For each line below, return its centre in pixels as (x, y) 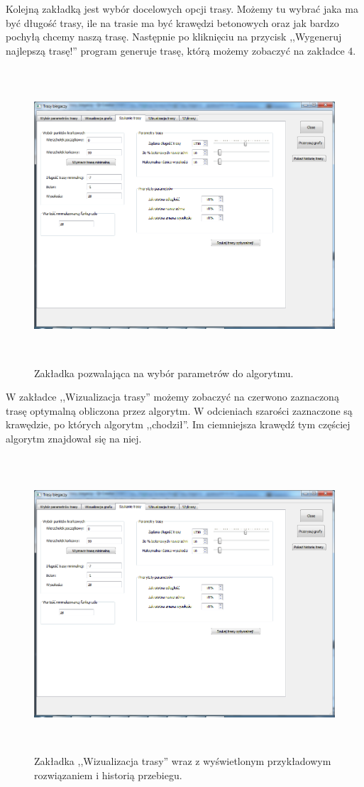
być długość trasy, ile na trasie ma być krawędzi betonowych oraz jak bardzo (172, 22)
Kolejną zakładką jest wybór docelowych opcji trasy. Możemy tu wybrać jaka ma (182, 9)
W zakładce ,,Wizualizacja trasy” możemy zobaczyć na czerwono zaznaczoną (172, 397)
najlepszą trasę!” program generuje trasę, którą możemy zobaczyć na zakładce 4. (181, 50)
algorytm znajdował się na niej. (74, 439)
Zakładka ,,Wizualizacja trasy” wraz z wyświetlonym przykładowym (183, 761)
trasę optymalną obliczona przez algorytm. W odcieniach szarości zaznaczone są (179, 410)
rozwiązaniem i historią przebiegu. (108, 775)
